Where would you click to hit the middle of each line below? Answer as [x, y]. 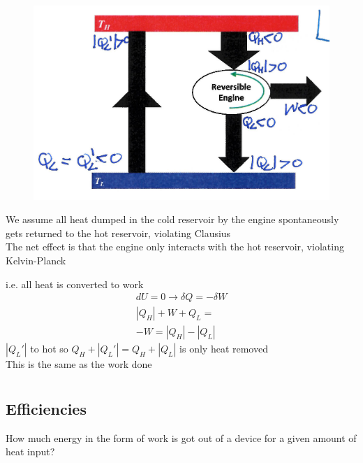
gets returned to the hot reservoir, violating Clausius [118, 233]
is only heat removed [224, 349]
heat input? [30, 451]
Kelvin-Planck [36, 260]
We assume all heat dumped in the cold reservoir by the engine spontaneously [172, 219]
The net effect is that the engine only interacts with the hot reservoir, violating [175, 247]
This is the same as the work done [79, 364]
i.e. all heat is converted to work [75, 284]
